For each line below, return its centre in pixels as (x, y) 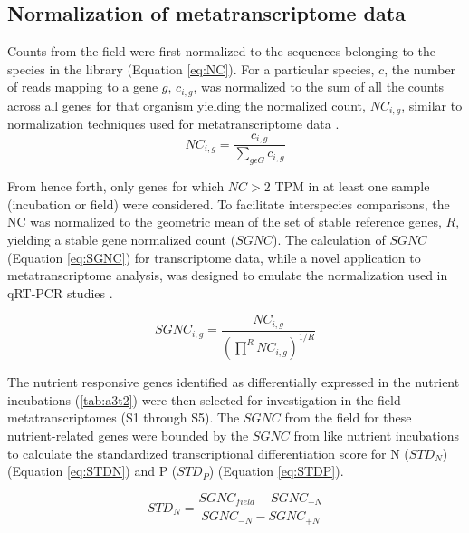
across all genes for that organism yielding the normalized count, (187, 105)
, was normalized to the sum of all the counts (319, 87)
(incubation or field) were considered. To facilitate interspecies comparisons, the (229, 204)
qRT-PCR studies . (60, 292)
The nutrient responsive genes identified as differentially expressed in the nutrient (234, 382)
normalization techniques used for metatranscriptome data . (173, 124)
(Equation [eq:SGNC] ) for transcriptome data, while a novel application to (214, 257)
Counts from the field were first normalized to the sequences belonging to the (221, 51)
